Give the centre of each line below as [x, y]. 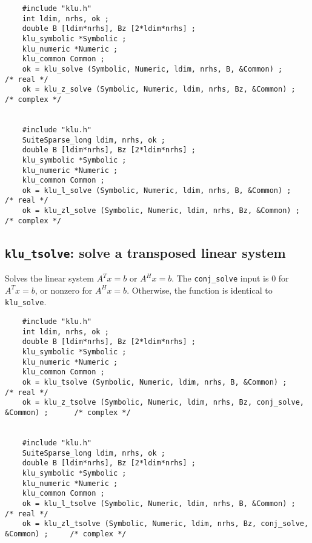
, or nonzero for [64, 290]
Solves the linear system [49, 278]
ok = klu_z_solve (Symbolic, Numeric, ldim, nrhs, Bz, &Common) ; [159, 89]
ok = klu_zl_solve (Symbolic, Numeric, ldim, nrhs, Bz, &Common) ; [161, 211]
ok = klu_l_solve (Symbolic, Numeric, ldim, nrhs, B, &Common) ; [157, 190]
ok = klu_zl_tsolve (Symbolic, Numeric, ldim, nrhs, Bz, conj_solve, [165, 524]
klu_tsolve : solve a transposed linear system [145, 252]
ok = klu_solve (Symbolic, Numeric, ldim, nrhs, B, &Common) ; [152, 69]
